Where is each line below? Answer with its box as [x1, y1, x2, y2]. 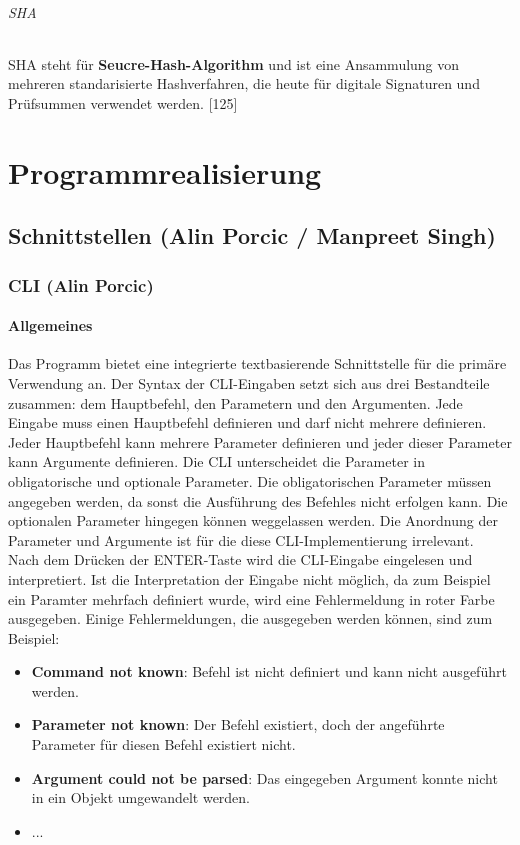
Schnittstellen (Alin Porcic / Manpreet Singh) [8, 220, 496, 251]
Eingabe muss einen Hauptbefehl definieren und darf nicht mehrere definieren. [8, 412, 487, 433]
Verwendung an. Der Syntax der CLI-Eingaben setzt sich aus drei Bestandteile [8, 372, 490, 393]
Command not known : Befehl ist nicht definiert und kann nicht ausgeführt [31, 661, 507, 682]
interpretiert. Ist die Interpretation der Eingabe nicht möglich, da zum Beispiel [8, 568, 491, 589]
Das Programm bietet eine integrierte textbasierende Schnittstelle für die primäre [8, 353, 507, 374]
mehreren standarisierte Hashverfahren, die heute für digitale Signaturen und [8, 73, 480, 94]
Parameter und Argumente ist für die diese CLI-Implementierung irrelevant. [8, 529, 474, 550]
